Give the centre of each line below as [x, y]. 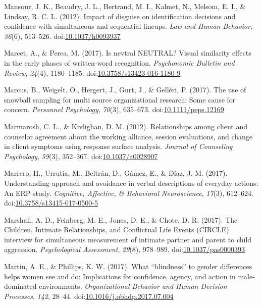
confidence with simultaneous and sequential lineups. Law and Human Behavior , [128, 26]
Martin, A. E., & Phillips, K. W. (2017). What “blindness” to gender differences [128, 266]
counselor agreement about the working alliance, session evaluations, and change [128, 136]
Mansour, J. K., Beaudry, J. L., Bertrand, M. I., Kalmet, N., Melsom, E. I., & [125, 6]
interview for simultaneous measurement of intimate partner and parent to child [128, 239]
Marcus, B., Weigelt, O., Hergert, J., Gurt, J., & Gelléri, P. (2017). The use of [125, 90]
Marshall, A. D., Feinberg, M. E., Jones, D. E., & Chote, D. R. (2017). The [121, 219]
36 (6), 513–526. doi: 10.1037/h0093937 [62, 36]
